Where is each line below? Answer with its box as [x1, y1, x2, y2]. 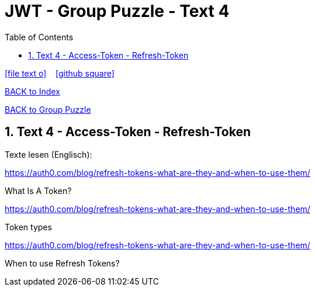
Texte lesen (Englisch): [5, 149, 92, 160]
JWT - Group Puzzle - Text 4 [5, 1, 230, 21]
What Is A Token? [5, 185, 72, 196]
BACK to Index [5, 86, 60, 96]
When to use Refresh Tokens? [5, 258, 120, 268]
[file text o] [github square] [5, 68, 115, 78]
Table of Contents [5, 32, 74, 42]
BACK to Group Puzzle [5, 104, 91, 115]
